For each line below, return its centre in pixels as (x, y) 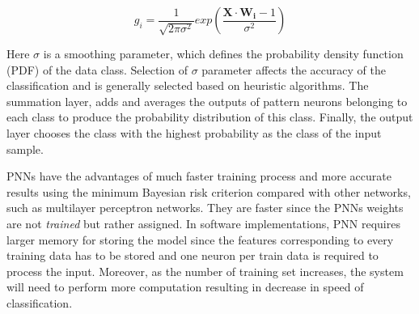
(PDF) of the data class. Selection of (97, 69)
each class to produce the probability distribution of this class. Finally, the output (210, 117)
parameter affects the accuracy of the (294, 69)
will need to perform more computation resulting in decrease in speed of (185, 287)
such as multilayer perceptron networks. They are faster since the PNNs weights (205, 208)
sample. (25, 149)
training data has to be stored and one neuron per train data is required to (193, 255)
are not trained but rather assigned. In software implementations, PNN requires (203, 223)
